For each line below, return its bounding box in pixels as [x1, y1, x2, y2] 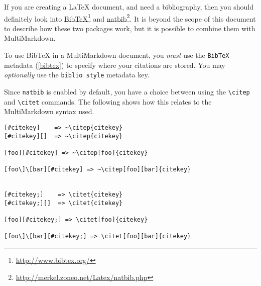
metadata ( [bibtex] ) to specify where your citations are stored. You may [4, 59, 225, 70]
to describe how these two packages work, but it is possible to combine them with [4, 23, 255, 33]
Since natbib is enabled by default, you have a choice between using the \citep [4, 86, 250, 97]
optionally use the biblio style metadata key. [4, 69, 150, 80]
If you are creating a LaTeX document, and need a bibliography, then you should [4, 2, 254, 12]
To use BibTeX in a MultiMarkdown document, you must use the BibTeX [4, 50, 229, 60]
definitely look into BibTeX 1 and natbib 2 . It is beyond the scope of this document [4, 12, 256, 24]
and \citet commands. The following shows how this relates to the [4, 96, 212, 107]
